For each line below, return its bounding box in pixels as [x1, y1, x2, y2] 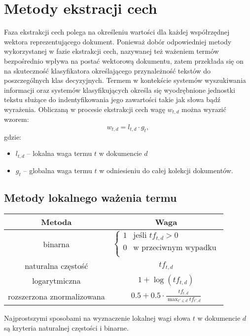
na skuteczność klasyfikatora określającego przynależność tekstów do [4, 65, 211, 75]
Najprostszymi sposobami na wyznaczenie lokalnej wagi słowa [4, 313, 191, 323]
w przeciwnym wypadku [133, 244, 216, 252]
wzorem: [4, 114, 29, 124]
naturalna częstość [25, 260, 88, 272]
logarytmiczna [32, 274, 81, 286]
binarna [43, 238, 70, 250]
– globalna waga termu [23, 165, 92, 175]
